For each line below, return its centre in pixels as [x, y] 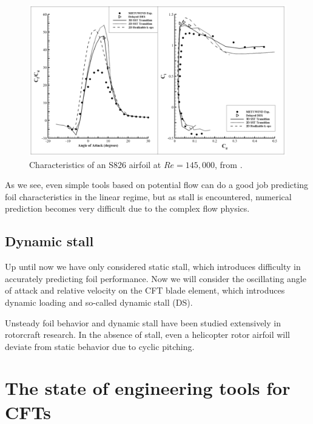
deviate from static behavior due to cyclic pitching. [100, 346]
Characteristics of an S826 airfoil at [95, 164]
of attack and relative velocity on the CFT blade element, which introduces [145, 290]
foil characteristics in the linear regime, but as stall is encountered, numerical [148, 196]
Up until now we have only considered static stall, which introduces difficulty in [153, 267]
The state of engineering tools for [148, 388]
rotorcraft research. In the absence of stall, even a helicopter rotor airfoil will [147, 335]
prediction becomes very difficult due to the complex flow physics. [127, 208]
